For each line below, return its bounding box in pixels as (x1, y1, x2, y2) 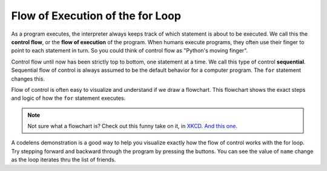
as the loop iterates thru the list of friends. (11, 156, 116, 163)
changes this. (11, 75, 45, 82)
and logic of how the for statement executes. (11, 94, 126, 102)
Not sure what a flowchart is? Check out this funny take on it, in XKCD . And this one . (27, 123, 237, 130)
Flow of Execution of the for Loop (11, 9, 182, 22)
